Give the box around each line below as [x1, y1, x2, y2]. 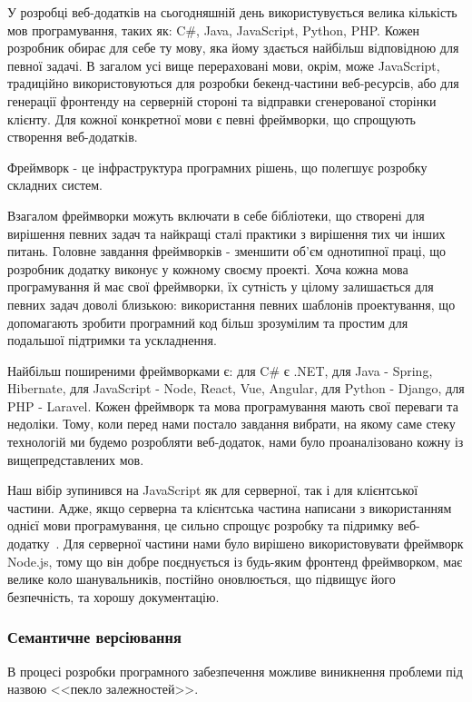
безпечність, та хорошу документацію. [7, 587, 220, 606]
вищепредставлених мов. [7, 450, 144, 469]
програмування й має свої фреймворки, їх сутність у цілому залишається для [7, 277, 434, 296]
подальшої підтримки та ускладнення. [7, 331, 217, 350]
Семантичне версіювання [7, 626, 182, 648]
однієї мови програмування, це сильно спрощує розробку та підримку [7, 516, 394, 535]
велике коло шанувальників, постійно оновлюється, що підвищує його [7, 569, 396, 588]
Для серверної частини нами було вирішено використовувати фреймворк [63, 534, 464, 553]
